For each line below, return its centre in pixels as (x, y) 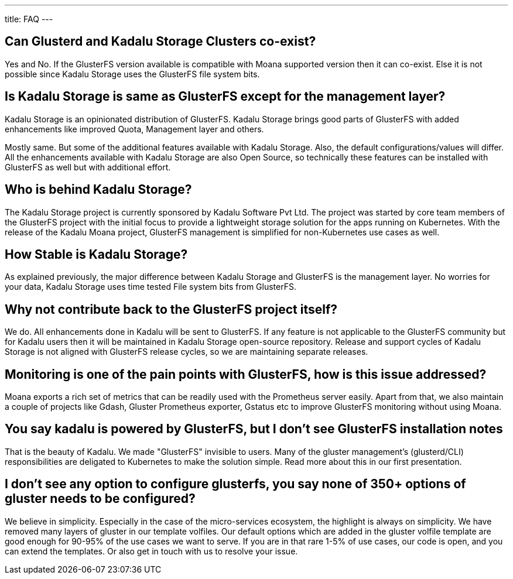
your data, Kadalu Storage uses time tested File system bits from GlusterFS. (151, 287)
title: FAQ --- (29, 19)
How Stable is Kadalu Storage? (96, 254)
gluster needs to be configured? (100, 499)
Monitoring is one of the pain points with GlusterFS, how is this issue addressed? (246, 374)
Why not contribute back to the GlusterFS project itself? (171, 309)
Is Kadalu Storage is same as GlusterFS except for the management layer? (225, 97)
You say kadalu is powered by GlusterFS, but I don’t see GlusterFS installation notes (254, 429)
